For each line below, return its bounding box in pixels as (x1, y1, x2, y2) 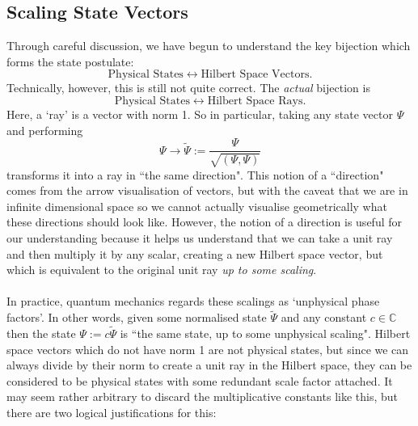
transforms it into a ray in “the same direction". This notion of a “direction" (6, 166, 384, 183)
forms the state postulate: (6, 53, 134, 70)
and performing (6, 121, 83, 138)
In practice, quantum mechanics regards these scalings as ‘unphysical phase (6, 293, 380, 310)
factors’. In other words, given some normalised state (6, 309, 267, 326)
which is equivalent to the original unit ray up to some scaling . (6, 261, 317, 278)
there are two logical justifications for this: (6, 403, 217, 420)
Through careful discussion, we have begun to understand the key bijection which (6, 37, 411, 54)
